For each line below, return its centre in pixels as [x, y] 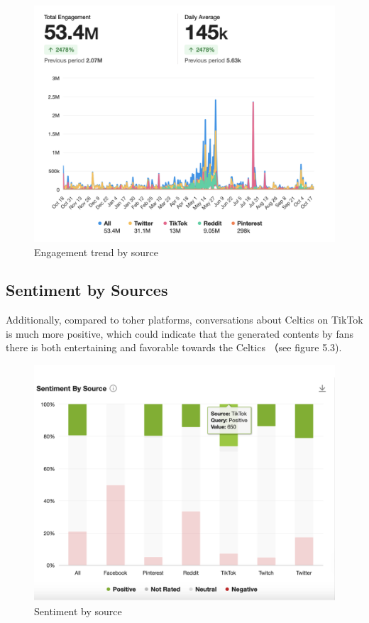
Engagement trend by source [96, 252]
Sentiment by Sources [87, 290]
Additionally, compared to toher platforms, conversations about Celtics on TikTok [184, 320]
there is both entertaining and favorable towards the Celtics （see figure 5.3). [174, 347]
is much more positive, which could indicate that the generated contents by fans [180, 333]
